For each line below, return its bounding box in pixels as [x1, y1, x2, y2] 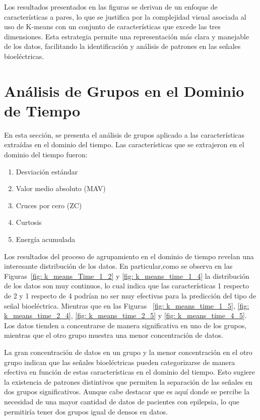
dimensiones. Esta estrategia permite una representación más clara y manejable [4, 31, 249, 41]
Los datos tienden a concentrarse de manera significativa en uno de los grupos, [4, 320, 247, 330]
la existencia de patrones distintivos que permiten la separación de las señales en [4, 376, 253, 387]
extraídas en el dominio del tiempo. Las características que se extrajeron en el [4, 139, 244, 150]
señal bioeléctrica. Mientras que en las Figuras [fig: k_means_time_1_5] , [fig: [4, 300, 249, 311]
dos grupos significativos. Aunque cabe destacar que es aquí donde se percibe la [4, 386, 250, 397]
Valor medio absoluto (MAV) [16, 183, 106, 194]
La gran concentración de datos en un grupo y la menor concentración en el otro [4, 346, 252, 357]
